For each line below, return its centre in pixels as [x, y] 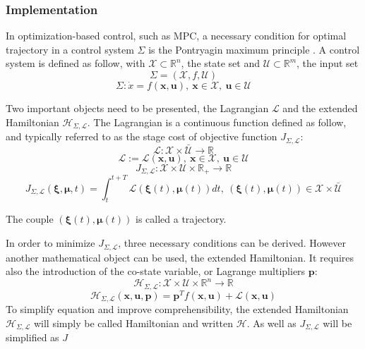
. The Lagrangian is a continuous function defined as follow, [217, 122]
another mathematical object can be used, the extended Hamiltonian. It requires [180, 257]
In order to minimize [50, 243]
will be [337, 323]
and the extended [320, 108]
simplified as [32, 337]
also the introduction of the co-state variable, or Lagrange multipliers [156, 271]
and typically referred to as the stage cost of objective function [142, 136]
